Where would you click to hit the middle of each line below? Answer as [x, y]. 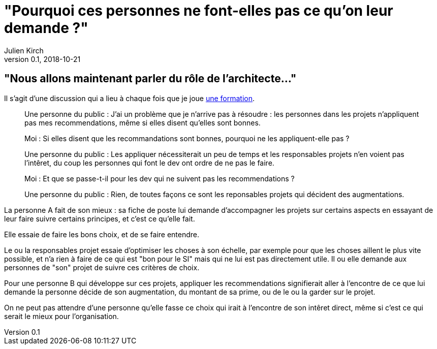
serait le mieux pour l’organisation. [61, 316]
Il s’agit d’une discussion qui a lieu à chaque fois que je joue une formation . [130, 98]
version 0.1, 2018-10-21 [42, 59]
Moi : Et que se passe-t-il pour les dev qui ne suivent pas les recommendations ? [160, 178]
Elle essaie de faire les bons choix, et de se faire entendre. [102, 234]
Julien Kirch [24, 50]
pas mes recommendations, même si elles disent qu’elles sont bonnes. [143, 122]
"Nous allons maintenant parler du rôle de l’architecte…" [150, 79]
